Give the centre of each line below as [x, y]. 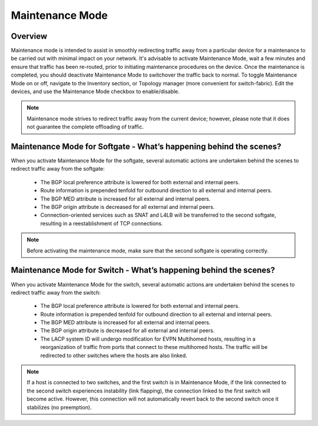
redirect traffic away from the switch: [56, 292]
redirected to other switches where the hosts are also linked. [114, 355]
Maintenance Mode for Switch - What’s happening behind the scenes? [143, 270]
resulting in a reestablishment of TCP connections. [102, 223]
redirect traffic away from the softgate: [58, 169]
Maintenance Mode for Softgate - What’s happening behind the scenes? [146, 147]
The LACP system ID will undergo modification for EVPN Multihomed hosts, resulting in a [148, 339]
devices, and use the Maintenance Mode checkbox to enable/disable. [95, 92]
